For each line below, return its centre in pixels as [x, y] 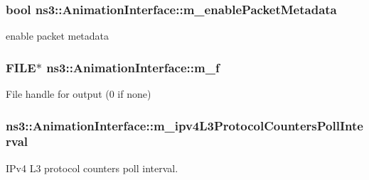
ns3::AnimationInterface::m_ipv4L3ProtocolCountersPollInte [184, 125]
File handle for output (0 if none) [79, 94]
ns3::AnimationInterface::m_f [133, 67]
